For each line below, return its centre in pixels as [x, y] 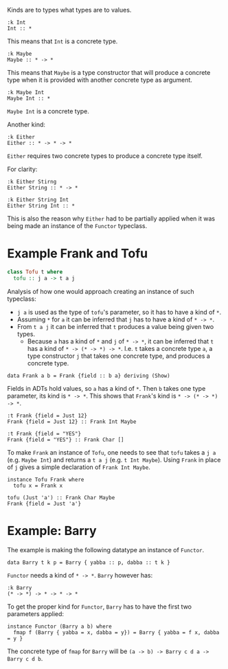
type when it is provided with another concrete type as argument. [100, 80]
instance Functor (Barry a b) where [59, 626]
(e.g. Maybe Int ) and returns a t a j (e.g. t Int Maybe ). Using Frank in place [114, 460]
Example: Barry [52, 531]
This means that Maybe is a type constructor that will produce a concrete [109, 72]
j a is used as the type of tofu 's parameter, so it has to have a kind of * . [119, 312]
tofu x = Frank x [38, 486]
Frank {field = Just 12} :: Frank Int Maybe [72, 422]
